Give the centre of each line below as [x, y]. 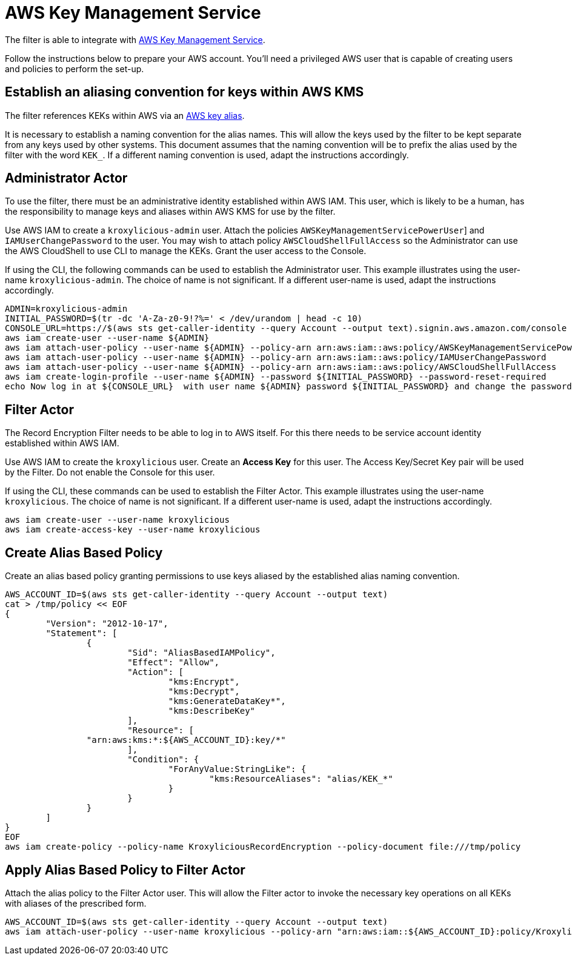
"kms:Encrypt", [204, 682]
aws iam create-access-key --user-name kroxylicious [133, 530]
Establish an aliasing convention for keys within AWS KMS [185, 92]
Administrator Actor [66, 178]
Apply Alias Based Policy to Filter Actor [125, 870]
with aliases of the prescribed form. [76, 903]
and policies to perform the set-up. [75, 69]
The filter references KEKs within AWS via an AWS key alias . [125, 115]
